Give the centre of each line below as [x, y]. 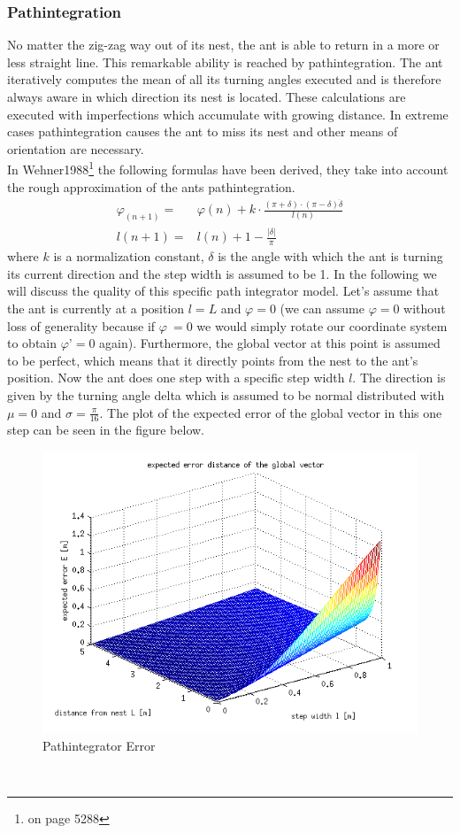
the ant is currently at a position [96, 308]
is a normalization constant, [129, 256]
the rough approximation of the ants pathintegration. [151, 186]
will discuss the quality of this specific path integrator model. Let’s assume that [223, 291]
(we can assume [322, 308]
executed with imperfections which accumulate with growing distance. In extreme [228, 114]
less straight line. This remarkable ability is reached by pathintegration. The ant [225, 62]
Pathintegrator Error [99, 745]
